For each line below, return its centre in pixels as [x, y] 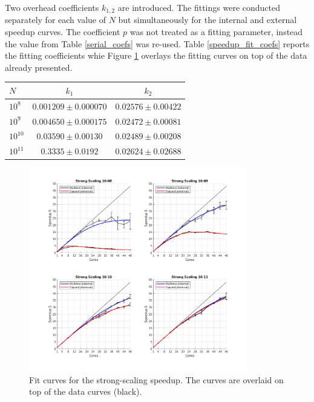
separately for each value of [55, 20]
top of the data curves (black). [86, 391]
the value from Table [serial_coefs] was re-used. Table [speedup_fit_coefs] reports [157, 43]
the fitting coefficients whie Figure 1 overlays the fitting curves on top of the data [156, 55]
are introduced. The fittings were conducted [199, 7]
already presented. [39, 67]
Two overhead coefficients [52, 7]
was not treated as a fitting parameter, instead [216, 32]
